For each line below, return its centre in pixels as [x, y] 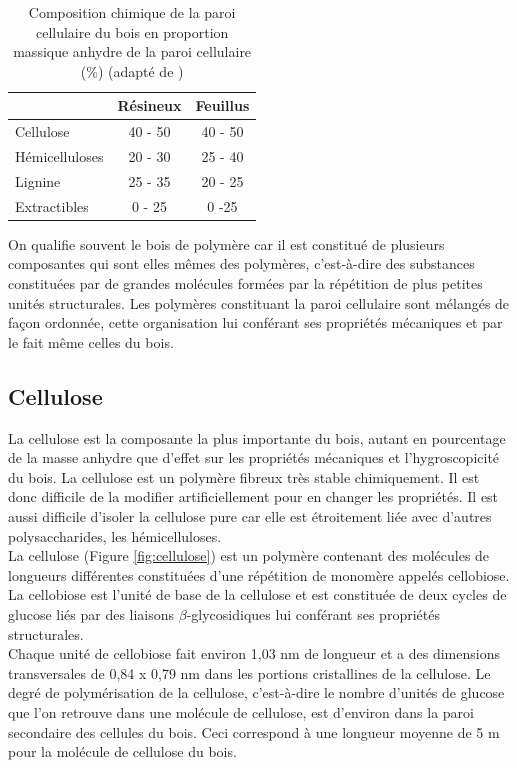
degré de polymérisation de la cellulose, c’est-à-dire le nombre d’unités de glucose [256, 692]
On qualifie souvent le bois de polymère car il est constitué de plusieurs [226, 243]
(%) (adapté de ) [132, 70]
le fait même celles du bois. [91, 341]
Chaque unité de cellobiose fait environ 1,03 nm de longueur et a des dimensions [254, 653]
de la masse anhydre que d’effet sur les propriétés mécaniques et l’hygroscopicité [254, 457]
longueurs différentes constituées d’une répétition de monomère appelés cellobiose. [259, 574]
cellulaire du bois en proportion [132, 31]
